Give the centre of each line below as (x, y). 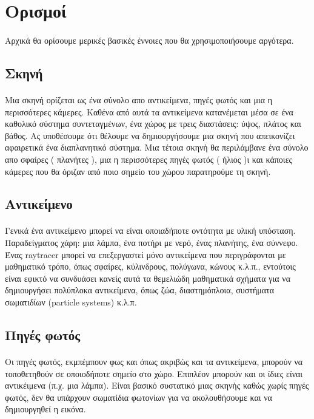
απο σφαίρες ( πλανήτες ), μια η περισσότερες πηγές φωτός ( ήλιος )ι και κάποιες (149, 159)
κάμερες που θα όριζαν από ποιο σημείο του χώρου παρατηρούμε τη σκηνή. (138, 171)
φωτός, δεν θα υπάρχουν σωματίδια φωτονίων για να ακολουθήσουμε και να (139, 397)
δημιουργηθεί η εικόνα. (45, 409)
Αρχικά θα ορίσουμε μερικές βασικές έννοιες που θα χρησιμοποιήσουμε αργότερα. (149, 40)
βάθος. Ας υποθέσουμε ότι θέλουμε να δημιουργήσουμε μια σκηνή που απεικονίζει (150, 135)
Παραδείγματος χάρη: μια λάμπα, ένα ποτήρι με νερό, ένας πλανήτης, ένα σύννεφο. (152, 243)
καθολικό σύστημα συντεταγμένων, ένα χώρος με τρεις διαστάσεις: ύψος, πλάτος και (153, 124)
